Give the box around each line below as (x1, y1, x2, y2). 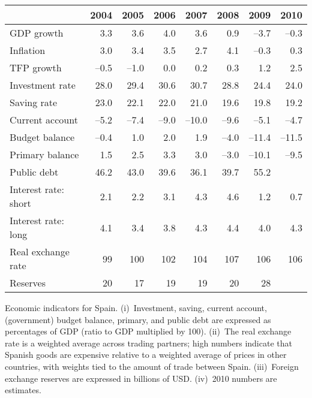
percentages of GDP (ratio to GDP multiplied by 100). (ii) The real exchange (5, 325, 292, 337)
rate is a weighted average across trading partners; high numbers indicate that (5, 336, 292, 349)
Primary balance (10, 147, 79, 161)
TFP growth (10, 61, 62, 74)
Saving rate (10, 95, 58, 109)
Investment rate (10, 78, 76, 92)
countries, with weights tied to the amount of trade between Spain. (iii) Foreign (5, 360, 299, 372)
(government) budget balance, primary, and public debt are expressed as (5, 313, 271, 325)
